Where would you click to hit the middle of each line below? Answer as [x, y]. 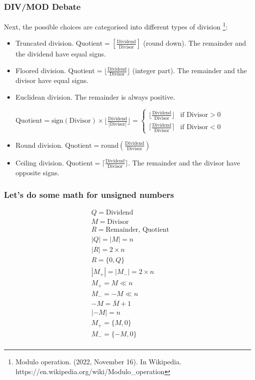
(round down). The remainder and [195, 43]
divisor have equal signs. [52, 80]
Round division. [39, 145]
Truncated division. [45, 43]
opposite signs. [38, 173]
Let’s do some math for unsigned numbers [89, 194]
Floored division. [41, 70]
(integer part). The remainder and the [190, 70]
